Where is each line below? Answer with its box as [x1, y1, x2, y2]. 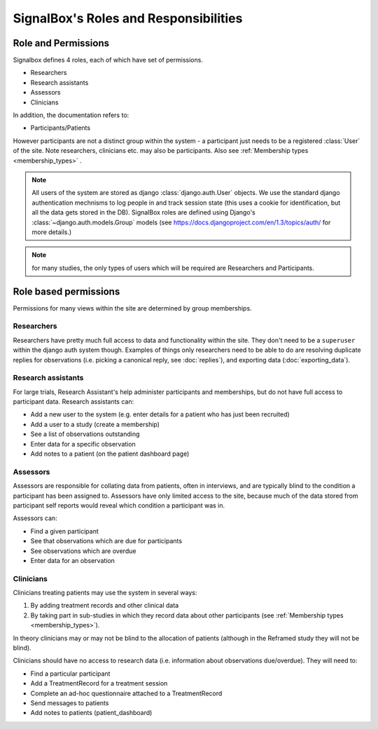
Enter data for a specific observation [30, 440, 136, 448]
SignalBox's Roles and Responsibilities [13, 11, 243, 26]
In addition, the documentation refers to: [13, 111, 129, 119]
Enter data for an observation [30, 556, 115, 564]
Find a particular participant [30, 669, 111, 678]
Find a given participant [30, 526, 99, 536]
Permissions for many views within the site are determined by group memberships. [13, 304, 252, 312]
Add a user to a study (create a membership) [30, 420, 160, 428]
